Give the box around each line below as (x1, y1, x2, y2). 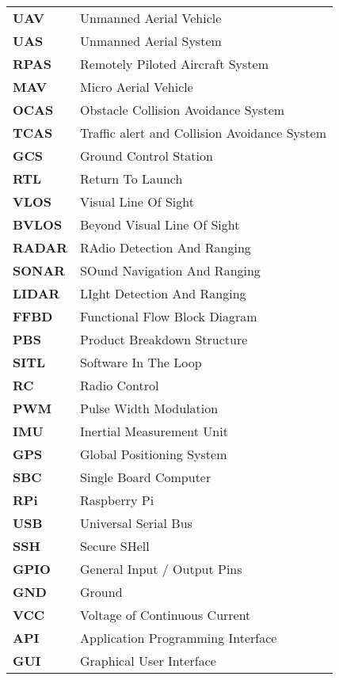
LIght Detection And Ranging (80, 284, 246, 302)
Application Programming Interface (80, 629, 277, 647)
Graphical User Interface (80, 652, 216, 670)
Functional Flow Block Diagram (80, 307, 257, 325)
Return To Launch (80, 169, 183, 188)
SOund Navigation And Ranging (80, 261, 261, 279)
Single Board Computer (80, 468, 211, 486)
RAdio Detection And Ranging (80, 238, 251, 256)
